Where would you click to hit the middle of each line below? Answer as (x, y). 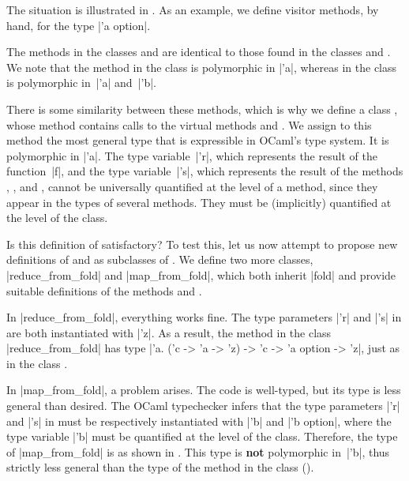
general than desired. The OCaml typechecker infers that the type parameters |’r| (203, 406)
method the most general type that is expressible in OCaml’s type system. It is (198, 140)
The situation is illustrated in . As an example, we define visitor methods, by (193, 9)
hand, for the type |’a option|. (79, 25)
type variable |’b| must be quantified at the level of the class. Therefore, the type (202, 436)
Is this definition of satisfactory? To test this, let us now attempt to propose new (202, 244)
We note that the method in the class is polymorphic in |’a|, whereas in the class (202, 67)
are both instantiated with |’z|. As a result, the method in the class (169, 332)
